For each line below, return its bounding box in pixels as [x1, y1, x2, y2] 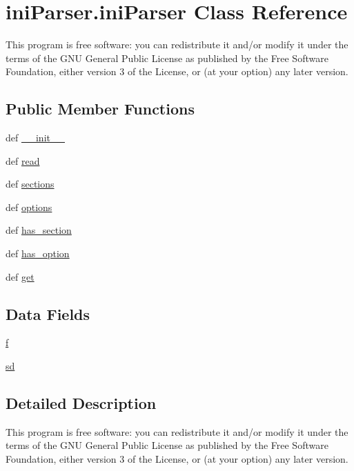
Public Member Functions [6, 98, 195, 119]
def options [6, 199, 52, 214]
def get [6, 269, 35, 283]
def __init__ [6, 130, 65, 145]
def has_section [6, 223, 72, 237]
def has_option [6, 246, 70, 261]
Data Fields [6, 303, 90, 324]
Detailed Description [6, 392, 157, 414]
